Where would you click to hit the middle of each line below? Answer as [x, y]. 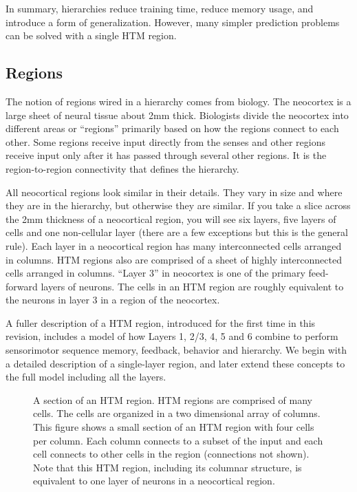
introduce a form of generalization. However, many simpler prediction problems [173, 22]
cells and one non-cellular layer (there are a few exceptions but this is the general [177, 232]
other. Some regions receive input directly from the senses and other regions [165, 141]
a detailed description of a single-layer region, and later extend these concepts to [175, 363]
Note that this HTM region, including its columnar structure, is [167, 467]
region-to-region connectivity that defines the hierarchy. [122, 168]
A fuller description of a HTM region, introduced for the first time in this [161, 322]
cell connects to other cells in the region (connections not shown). [171, 454]
